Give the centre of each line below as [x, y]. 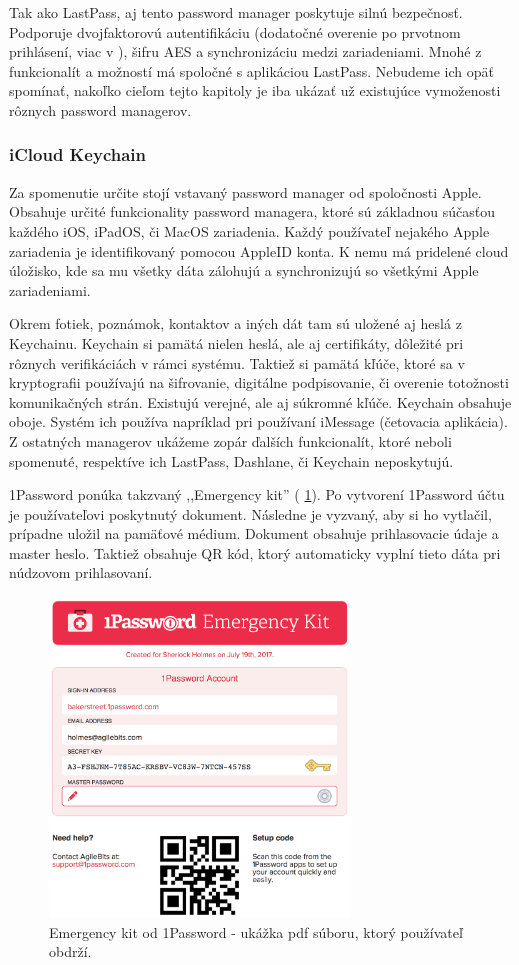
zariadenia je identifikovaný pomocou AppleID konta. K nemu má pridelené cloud [259, 250]
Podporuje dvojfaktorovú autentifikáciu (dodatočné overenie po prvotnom [235, 31]
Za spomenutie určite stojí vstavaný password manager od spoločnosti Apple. [245, 191]
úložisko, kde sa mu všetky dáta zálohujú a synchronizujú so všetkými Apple [244, 270]
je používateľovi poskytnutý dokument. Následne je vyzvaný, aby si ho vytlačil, [250, 513]
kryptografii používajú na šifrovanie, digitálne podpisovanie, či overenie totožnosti [259, 382]
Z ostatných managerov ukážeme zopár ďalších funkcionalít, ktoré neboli [230, 440]
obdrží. [70, 951]
